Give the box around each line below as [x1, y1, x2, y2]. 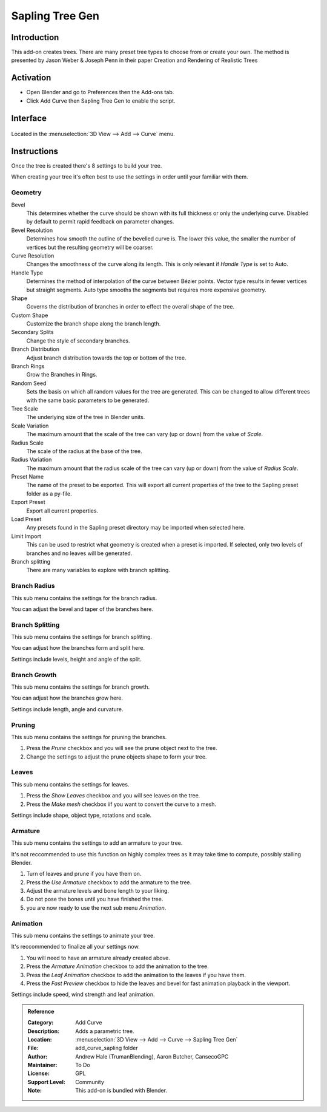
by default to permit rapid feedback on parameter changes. [26, 218, 174, 225]
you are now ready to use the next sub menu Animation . [26, 904, 167, 911]
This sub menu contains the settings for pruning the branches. [11, 733, 167, 740]
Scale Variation [11, 422, 49, 429]
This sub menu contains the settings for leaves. [11, 780, 130, 788]
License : [27, 1069, 50, 1077]
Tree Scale [11, 404, 39, 412]
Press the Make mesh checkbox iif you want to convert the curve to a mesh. [26, 800, 217, 808]
